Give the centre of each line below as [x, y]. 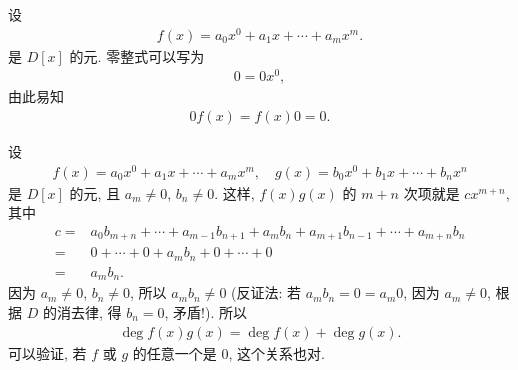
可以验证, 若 [47, 352]
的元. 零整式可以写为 [137, 55]
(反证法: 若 [266, 292]
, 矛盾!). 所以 [205, 311]
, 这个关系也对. [276, 352]
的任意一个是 [174, 352]
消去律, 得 [89, 311]
